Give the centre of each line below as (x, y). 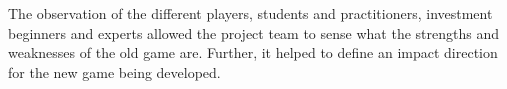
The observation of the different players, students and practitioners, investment (250, 13)
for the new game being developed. (114, 71)
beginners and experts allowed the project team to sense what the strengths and (253, 32)
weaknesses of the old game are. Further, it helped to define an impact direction (253, 52)
